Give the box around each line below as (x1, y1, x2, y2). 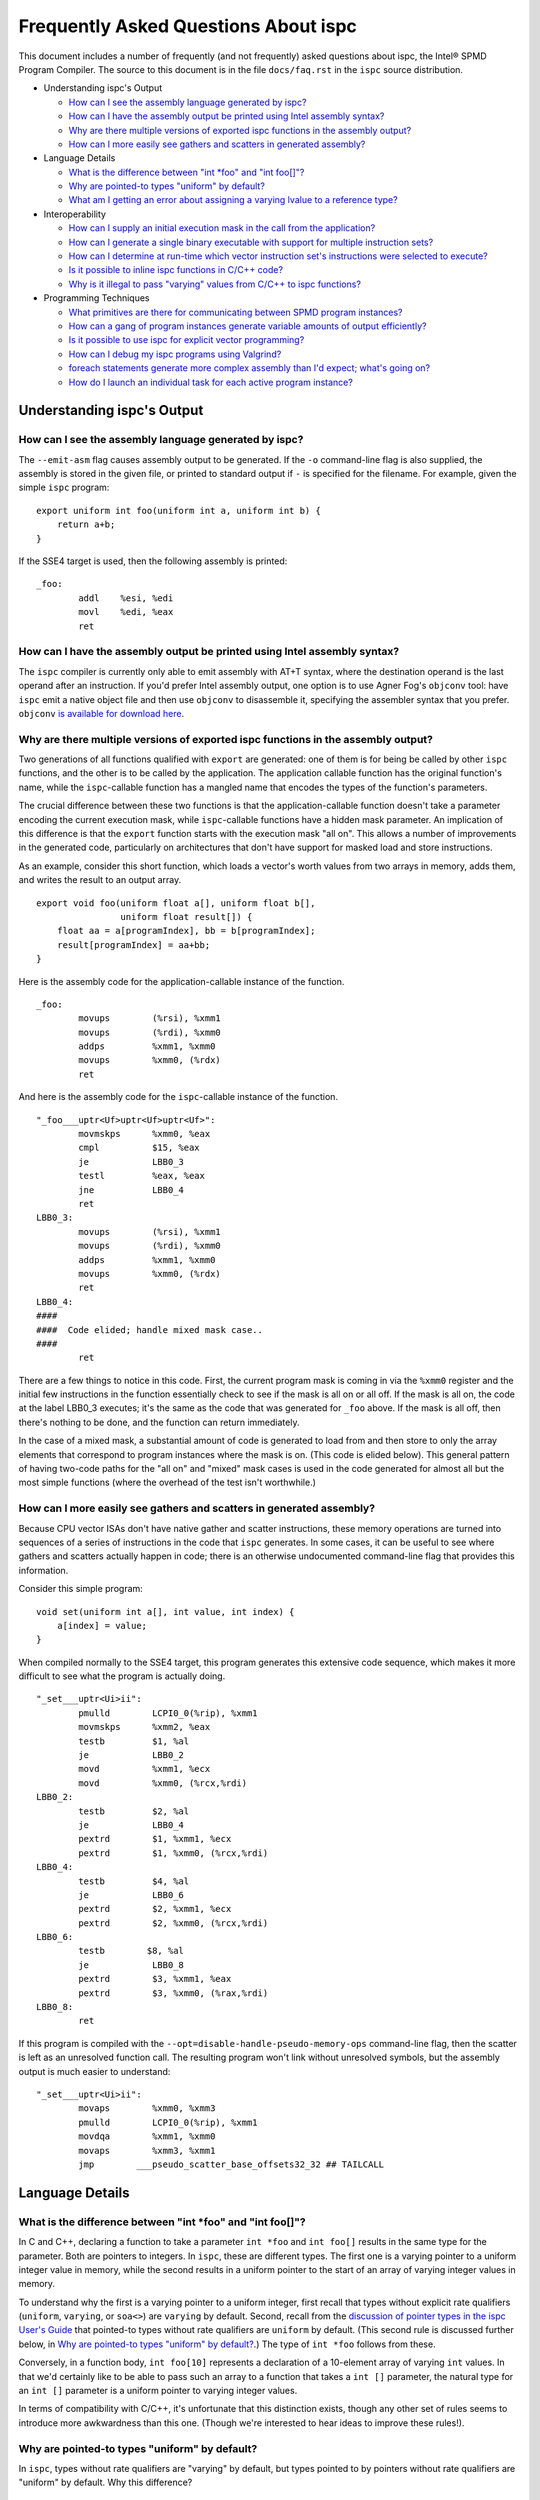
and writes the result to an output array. (18, 874, 182, 886)
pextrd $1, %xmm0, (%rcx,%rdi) (78, 1847, 269, 1859)
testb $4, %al (78, 1875, 190, 1887)
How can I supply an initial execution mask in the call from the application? (68, 222, 376, 234)
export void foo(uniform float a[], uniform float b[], (36, 897, 316, 909)
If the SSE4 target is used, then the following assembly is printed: (18, 555, 288, 567)
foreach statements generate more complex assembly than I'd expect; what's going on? (68, 362, 430, 374)
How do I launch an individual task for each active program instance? (68, 376, 354, 388)
